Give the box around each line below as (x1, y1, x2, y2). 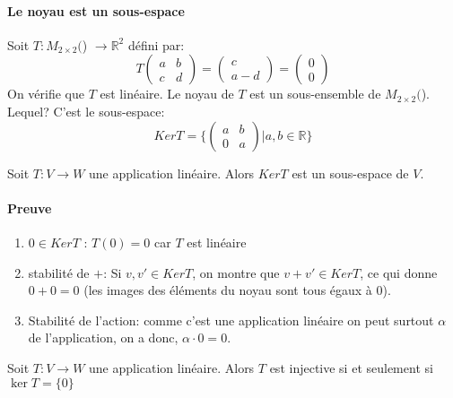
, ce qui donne (360, 263, 438, 281)
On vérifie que (7, 84, 84, 103)
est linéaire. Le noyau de (100, 84, 234, 103)
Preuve (7, 198, 52, 217)
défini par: (127, 35, 185, 54)
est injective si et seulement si (269, 358, 433, 376)
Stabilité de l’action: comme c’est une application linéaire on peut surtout (28, 310, 434, 329)
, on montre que (192, 263, 280, 281)
